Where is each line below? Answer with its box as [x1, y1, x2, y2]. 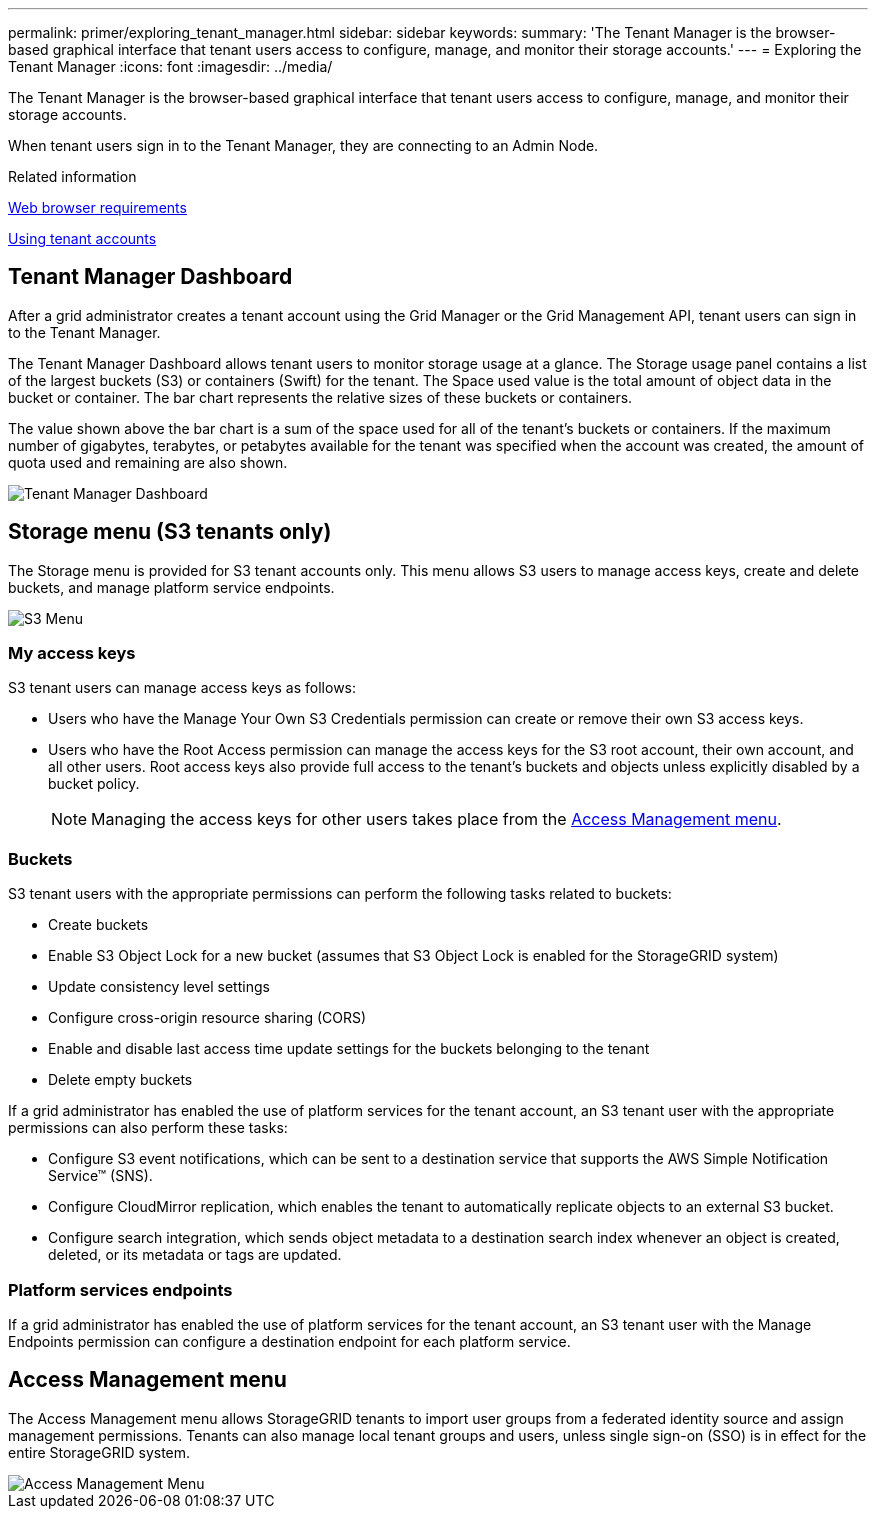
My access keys [8, 643, 136, 664]
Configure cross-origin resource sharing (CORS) [48, 1009, 367, 1027]
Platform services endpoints [8, 1279, 233, 1300]
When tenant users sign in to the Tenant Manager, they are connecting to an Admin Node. [8, 137, 599, 154]
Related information [8, 168, 137, 185]
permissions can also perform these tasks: [8, 1119, 288, 1137]
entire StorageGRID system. [8, 1443, 191, 1461]
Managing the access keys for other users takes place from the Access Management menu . [91, 809, 782, 830]
